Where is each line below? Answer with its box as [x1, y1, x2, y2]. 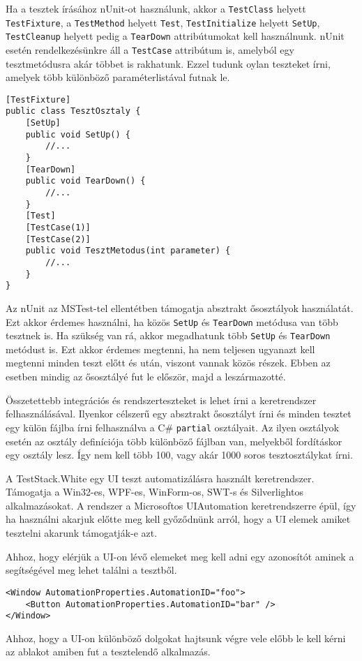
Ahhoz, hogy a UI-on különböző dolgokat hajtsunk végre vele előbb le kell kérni [6, 630, 346, 645]
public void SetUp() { [25, 129, 130, 140]
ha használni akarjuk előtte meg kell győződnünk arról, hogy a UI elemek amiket [6, 512, 351, 526]
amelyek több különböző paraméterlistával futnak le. [6, 70, 230, 84]
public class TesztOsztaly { [6, 106, 141, 117]
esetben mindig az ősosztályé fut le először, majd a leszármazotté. [6, 369, 286, 384]
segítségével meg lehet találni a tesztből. [6, 563, 177, 577]
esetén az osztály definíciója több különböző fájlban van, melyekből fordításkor [6, 433, 342, 448]
